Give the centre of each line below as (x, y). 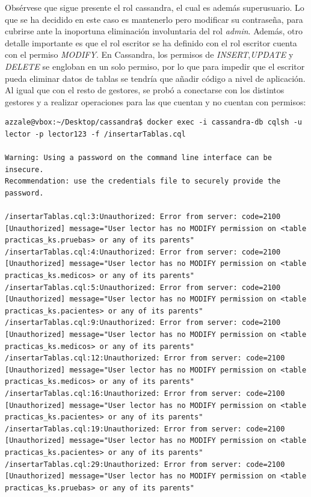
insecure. (24, 169)
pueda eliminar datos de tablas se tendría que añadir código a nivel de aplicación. (155, 78)
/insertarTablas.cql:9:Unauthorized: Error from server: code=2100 (143, 323)
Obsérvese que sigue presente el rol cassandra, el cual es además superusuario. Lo (155, 7)
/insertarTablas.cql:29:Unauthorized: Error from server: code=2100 (145, 464)
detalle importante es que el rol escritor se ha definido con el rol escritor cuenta (151, 42)
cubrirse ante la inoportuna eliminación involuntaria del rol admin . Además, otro (154, 31)
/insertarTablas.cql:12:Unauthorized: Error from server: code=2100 (145, 358)
